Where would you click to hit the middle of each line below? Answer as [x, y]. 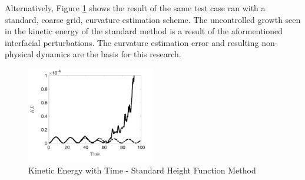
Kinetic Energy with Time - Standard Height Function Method [142, 170]
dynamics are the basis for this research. [109, 54]
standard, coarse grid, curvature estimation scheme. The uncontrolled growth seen [153, 19]
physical [19, 54]
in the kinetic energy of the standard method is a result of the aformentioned [144, 31]
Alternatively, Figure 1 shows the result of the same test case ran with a [135, 8]
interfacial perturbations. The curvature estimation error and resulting [132, 42]
